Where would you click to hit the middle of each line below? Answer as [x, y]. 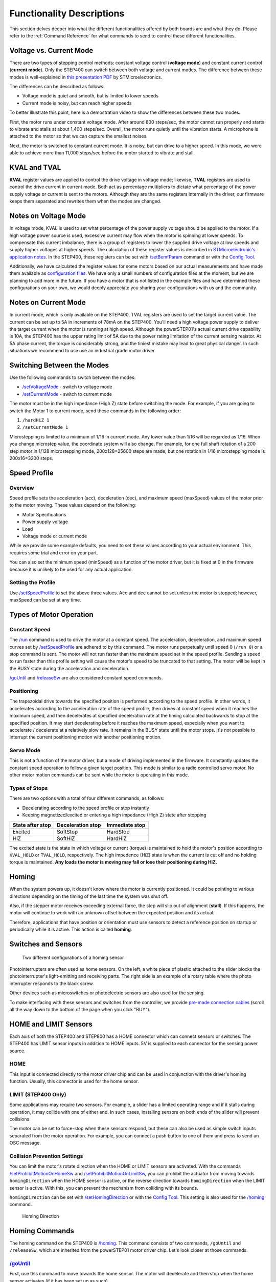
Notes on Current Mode [48, 303]
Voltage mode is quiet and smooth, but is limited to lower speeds [90, 96]
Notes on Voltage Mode [48, 216]
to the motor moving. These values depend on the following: [73, 505]
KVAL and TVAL [35, 167]
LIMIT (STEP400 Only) [38, 1094]
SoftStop [67, 832]
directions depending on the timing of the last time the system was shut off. [89, 896]
